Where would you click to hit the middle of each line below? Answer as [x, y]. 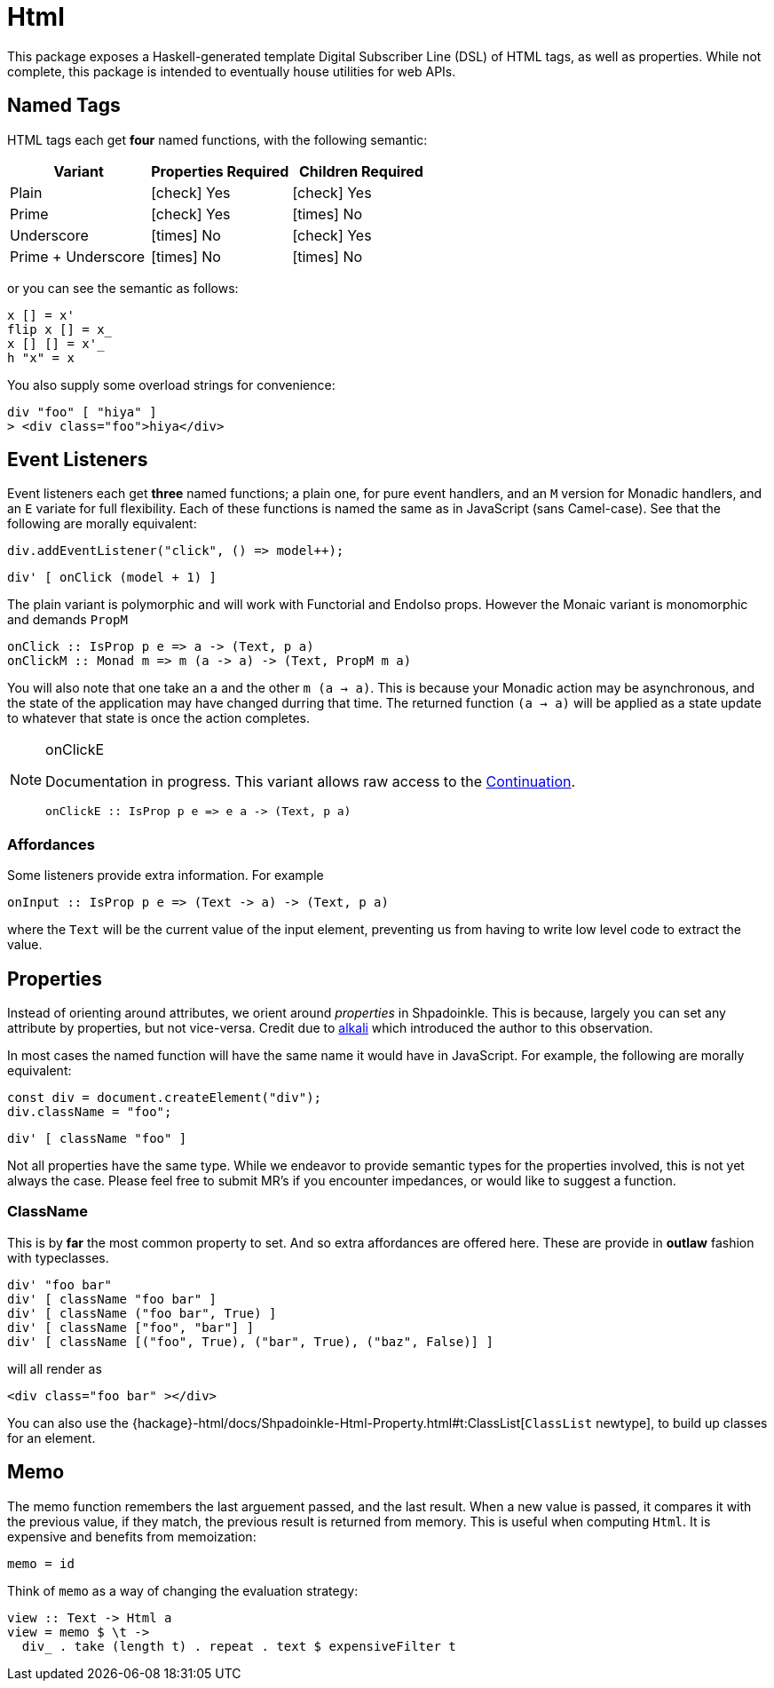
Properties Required [220, 171]
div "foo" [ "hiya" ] [82, 412]
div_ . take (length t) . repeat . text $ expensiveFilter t [239, 1646]
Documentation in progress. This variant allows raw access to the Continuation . [311, 782]
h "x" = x [41, 357]
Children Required [361, 171]
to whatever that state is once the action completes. [159, 718]
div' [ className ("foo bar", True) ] [142, 1313]
